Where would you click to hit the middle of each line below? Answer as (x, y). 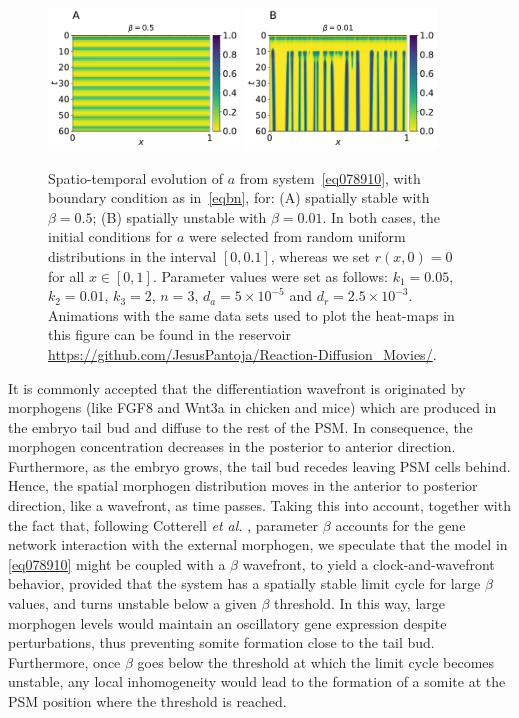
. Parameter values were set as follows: (270, 275)
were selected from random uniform (297, 236)
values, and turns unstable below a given (132, 603)
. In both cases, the (381, 216)
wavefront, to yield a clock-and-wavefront (368, 563)
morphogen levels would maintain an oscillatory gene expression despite (227, 622)
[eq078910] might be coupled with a (117, 563)
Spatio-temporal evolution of (136, 177)
